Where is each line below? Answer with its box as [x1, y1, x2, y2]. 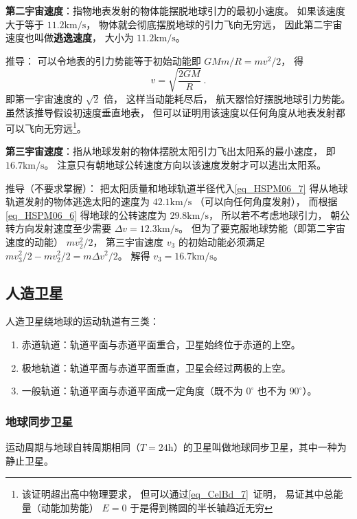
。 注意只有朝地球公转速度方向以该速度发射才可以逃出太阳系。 [44, 157, 327, 171]
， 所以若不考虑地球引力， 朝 [208, 207, 341, 222]
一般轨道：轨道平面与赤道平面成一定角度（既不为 [21, 383, 243, 398]
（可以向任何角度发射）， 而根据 [194, 194, 338, 209]
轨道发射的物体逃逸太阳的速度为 [5, 194, 150, 209]
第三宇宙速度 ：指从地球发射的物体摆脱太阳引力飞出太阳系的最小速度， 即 [5, 144, 336, 158]
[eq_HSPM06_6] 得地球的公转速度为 [5, 207, 167, 222]
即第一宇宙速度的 [5, 91, 82, 105]
